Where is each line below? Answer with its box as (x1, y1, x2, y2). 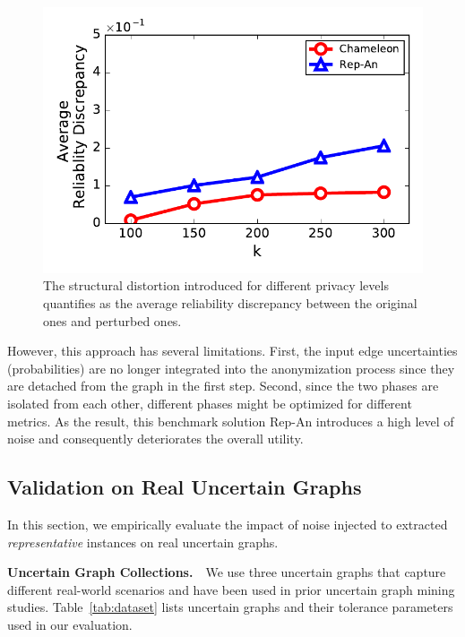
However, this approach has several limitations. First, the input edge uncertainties (7, 341, 458, 360)
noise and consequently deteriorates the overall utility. (7, 429, 304, 448)
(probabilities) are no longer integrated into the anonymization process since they (7, 358, 455, 377)
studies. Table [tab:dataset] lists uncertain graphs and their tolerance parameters (7, 598, 453, 616)
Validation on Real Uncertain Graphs (7, 473, 362, 501)
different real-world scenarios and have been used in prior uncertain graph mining (7, 580, 455, 598)
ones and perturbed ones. (43, 311, 182, 330)
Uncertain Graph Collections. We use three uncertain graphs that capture (7, 563, 446, 581)
